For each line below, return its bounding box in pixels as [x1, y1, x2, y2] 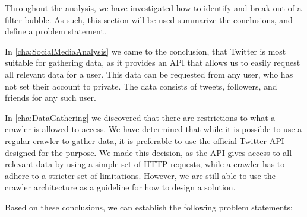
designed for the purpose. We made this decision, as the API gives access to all [5, 146, 292, 158]
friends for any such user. [5, 91, 96, 104]
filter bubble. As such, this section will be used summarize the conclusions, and [5, 13, 293, 25]
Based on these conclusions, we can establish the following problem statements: [5, 200, 293, 213]
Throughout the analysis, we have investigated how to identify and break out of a [5, 2, 302, 14]
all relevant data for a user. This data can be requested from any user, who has [5, 68, 293, 80]
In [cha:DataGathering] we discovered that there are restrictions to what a [5, 111, 276, 123]
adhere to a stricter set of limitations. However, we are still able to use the [5, 169, 276, 181]
